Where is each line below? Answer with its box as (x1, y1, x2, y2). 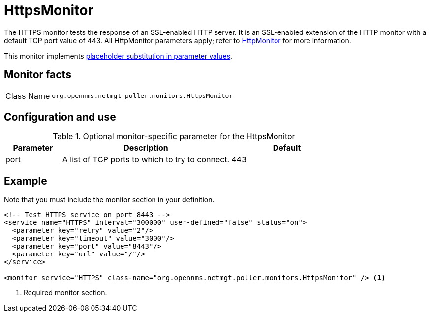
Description (123, 143, 168, 153)
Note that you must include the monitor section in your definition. (4, 195, 215, 204)
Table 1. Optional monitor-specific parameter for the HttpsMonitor (53, 131, 295, 142)
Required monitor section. (24, 288, 107, 297)
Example (4, 174, 47, 187)
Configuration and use (4, 111, 116, 124)
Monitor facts (4, 68, 71, 81)
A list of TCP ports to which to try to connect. (62, 155, 230, 165)
